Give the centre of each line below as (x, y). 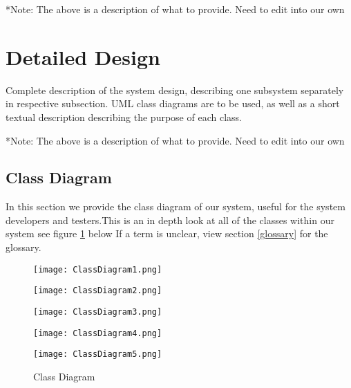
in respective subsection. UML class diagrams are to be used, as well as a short (173, 103)
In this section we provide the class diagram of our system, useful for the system (175, 206)
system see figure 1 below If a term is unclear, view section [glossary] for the (167, 233)
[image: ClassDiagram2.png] (98, 291)
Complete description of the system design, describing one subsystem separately (175, 90)
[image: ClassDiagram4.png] (98, 333)
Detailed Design (83, 56)
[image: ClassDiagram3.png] (98, 312)
